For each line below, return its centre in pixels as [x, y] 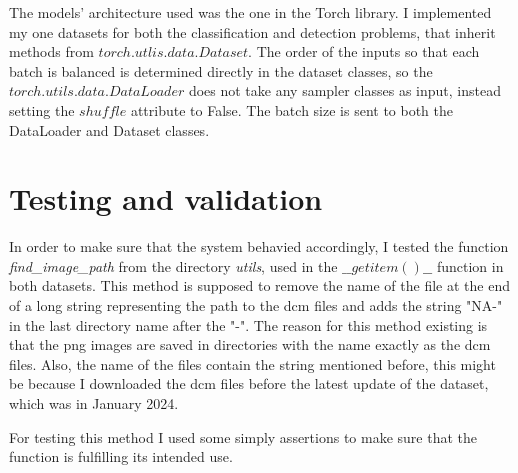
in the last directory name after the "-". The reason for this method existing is [248, 324]
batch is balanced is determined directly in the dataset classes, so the [221, 70]
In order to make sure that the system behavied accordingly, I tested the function [259, 246]
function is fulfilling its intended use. [121, 456]
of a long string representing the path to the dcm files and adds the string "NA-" [256, 305]
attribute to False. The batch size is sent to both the [292, 109]
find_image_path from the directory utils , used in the [173, 265]
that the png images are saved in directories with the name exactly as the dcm [250, 344]
